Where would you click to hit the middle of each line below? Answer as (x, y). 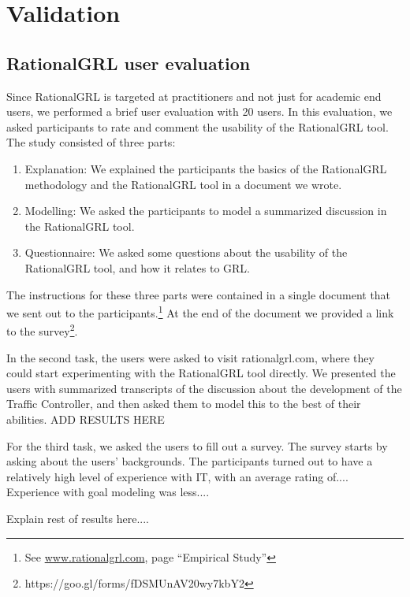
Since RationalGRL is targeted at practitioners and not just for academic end (194, 96)
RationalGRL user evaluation (129, 63)
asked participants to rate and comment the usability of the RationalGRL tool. (198, 126)
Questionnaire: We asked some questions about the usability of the (186, 252)
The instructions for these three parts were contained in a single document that (199, 294)
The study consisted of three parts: (91, 142)
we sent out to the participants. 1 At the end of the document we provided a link (200, 311)
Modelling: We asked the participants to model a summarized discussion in (206, 211)
